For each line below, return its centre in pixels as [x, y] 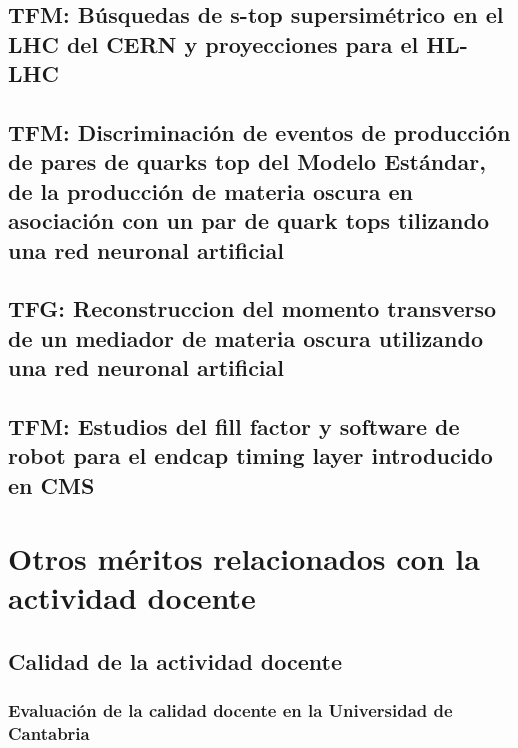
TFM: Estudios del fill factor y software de [234, 425]
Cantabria [49, 733]
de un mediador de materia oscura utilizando [245, 337]
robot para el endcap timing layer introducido [250, 455]
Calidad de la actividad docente [175, 660]
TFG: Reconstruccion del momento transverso [252, 308]
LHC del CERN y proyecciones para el [213, 43]
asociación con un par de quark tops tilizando [248, 220]
